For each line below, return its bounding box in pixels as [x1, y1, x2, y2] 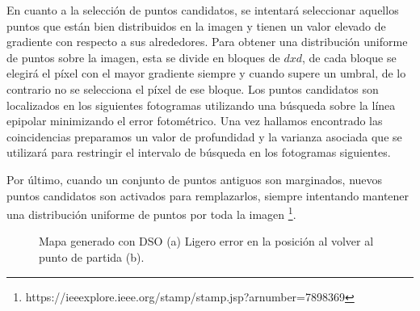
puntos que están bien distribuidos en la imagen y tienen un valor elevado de [6, 17, 386, 34]
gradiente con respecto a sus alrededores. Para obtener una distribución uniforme [6, 33, 408, 50]
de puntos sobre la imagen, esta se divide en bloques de [6, 48, 280, 65]
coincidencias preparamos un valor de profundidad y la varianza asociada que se [6, 128, 402, 145]
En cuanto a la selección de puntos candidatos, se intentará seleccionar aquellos [6, 2, 399, 18]
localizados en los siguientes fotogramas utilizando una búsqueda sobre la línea [6, 96, 396, 113]
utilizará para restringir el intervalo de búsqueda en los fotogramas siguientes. [6, 144, 391, 161]
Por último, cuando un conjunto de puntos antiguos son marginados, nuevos [6, 170, 383, 187]
